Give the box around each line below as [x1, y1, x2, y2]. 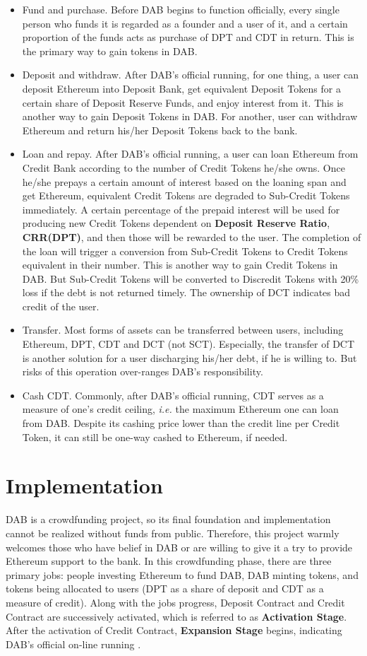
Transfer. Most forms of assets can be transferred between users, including [22, 322, 344, 337]
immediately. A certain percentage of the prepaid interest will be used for [22, 201, 340, 216]
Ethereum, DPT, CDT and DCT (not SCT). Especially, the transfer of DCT [22, 336, 355, 351]
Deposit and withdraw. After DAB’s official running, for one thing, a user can [22, 67, 359, 82]
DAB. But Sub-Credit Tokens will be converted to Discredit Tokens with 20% [22, 271, 359, 286]
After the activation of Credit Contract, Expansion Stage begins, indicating [6, 623, 342, 638]
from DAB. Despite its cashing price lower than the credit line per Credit [22, 416, 340, 430]
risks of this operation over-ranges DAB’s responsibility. [22, 364, 263, 379]
